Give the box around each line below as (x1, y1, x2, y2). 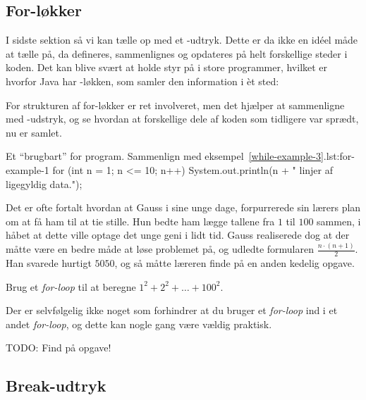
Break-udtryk (6, 375, 106, 396)
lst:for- (326, 149, 355, 163)
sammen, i (317, 213, 361, 228)
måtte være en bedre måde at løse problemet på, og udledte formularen (6, 242, 314, 256)
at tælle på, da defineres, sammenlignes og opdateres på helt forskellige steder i (6, 46, 348, 61)
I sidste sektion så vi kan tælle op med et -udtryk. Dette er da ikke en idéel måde (6, 32, 358, 47)
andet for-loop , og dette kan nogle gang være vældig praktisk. (6, 316, 272, 331)
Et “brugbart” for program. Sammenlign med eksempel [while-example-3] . (6, 149, 327, 163)
